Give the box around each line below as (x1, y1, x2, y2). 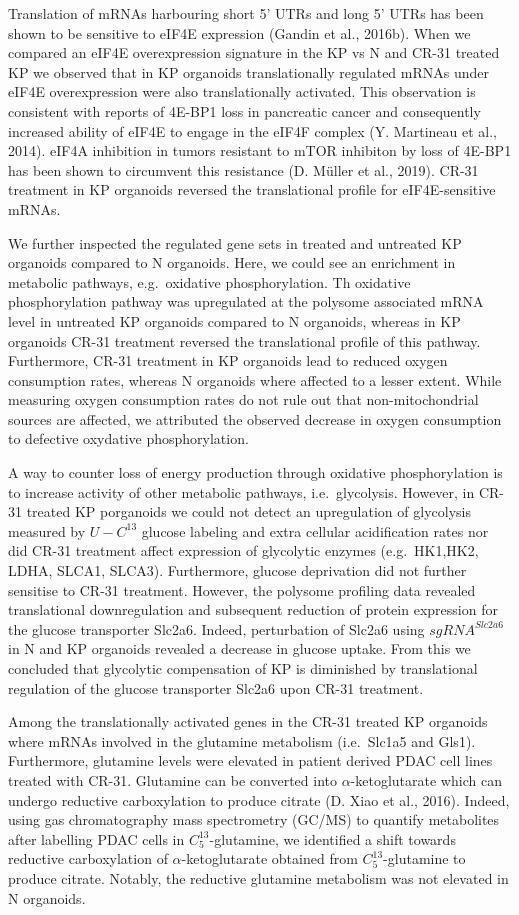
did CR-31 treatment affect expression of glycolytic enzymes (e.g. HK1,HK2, (8, 540, 479, 561)
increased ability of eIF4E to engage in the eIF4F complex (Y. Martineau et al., (8, 120, 497, 141)
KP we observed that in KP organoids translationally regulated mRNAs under (8, 61, 490, 82)
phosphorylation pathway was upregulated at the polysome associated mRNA (8, 291, 484, 312)
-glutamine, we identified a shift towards (209, 828, 456, 849)
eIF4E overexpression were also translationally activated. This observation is (8, 81, 476, 102)
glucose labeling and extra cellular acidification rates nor (141, 520, 489, 541)
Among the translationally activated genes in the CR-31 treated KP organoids (8, 711, 488, 732)
